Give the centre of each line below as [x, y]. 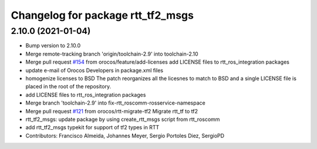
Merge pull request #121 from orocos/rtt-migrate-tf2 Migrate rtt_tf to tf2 [112, 111]
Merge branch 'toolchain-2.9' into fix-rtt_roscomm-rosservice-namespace [115, 103]
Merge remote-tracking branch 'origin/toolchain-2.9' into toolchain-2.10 [112, 54]
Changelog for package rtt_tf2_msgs [102, 15]
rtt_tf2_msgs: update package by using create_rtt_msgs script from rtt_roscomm [123, 119]
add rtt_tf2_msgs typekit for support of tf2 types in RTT [92, 127]
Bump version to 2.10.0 [53, 46]
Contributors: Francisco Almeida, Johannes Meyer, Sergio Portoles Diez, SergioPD [125, 136]
